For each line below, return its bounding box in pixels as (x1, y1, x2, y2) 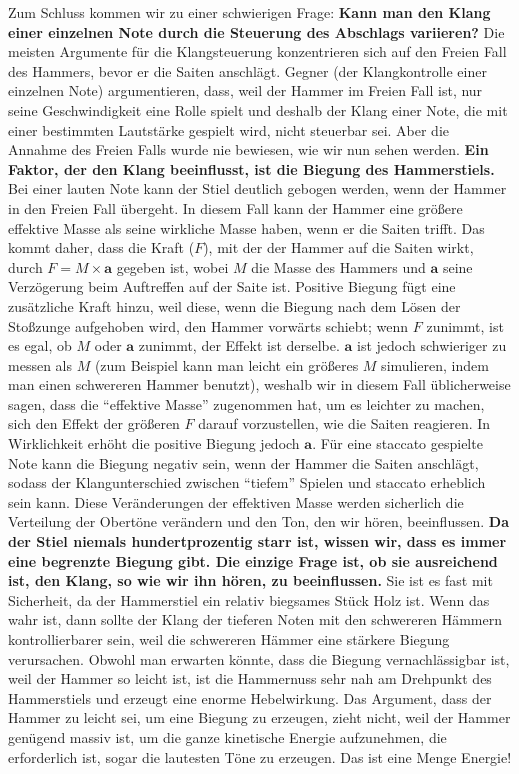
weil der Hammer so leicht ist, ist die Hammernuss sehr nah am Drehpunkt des (8, 668, 492, 689)
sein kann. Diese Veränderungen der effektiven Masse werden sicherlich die (8, 491, 464, 512)
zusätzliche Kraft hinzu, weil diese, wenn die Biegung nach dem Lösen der (8, 295, 461, 316)
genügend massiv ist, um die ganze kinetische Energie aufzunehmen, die (8, 726, 447, 747)
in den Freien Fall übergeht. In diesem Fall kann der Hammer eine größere (8, 197, 463, 218)
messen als (8, 354, 72, 375)
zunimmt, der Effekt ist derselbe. (138, 335, 340, 356)
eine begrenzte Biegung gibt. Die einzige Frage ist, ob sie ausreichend (8, 550, 498, 571)
